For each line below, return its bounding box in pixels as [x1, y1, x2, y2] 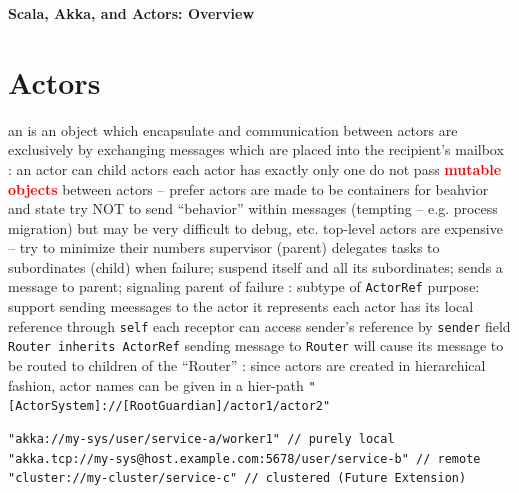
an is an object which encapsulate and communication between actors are [8, 119, 458, 140]
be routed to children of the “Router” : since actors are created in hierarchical [8, 355, 486, 376]
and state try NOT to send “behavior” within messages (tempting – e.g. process [8, 198, 498, 219]
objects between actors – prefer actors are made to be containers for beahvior [8, 178, 489, 199]
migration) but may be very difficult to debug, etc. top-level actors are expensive [8, 217, 503, 238]
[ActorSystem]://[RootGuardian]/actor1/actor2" [8, 399, 331, 414]
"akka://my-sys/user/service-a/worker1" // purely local [8, 431, 395, 446]
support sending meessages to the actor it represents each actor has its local [8, 296, 474, 317]
